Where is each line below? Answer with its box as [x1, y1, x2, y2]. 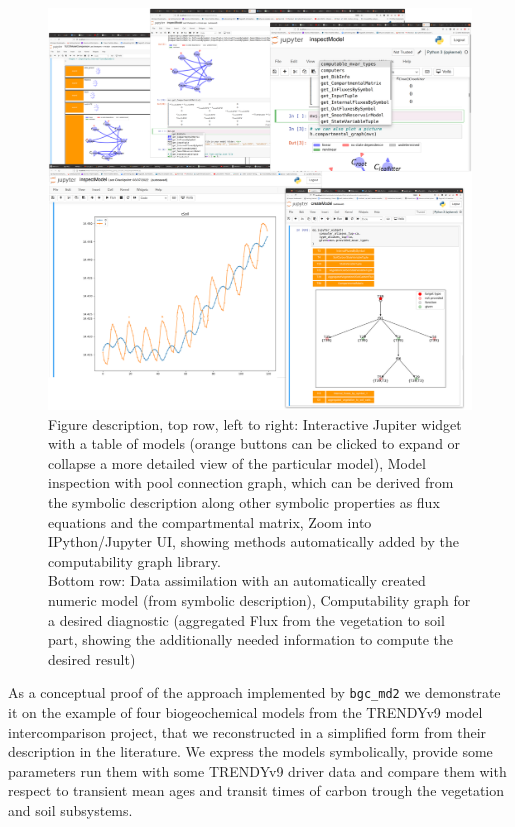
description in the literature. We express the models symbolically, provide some [8, 741, 493, 762]
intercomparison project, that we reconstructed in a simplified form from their [8, 721, 487, 742]
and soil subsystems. [8, 799, 133, 820]
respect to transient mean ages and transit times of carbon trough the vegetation [8, 780, 505, 801]
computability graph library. [48, 550, 221, 571]
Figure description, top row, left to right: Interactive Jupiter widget [48, 413, 462, 434]
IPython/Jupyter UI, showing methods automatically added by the [48, 531, 459, 552]
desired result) [48, 648, 136, 669]
